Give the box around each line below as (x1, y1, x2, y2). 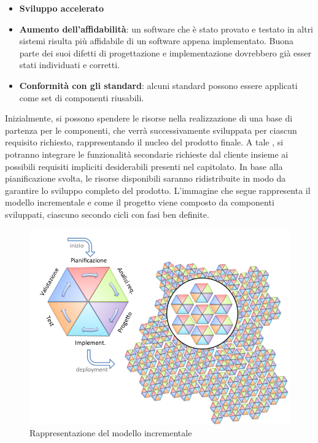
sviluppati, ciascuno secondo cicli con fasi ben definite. (5, 207, 209, 220)
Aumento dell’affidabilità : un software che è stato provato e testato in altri (19, 22, 314, 35)
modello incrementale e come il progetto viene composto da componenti (5, 196, 274, 209)
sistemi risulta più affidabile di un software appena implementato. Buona (19, 34, 294, 47)
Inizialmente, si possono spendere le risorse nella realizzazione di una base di (5, 112, 293, 125)
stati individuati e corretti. (19, 58, 120, 71)
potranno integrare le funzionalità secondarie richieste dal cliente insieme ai (5, 147, 289, 160)
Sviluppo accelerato (19, 2, 104, 14)
